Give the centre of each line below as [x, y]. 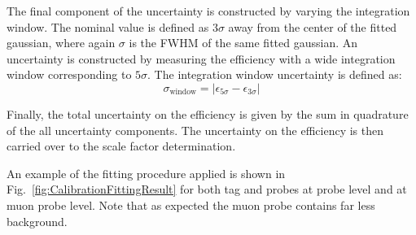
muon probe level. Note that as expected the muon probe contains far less [191, 205]
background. [37, 221]
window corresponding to [69, 74]
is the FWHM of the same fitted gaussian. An [243, 43]
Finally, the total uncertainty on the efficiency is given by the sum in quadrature [208, 113]
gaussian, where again [61, 43]
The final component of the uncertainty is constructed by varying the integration [208, 11]
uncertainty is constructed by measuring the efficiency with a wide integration [201, 58]
